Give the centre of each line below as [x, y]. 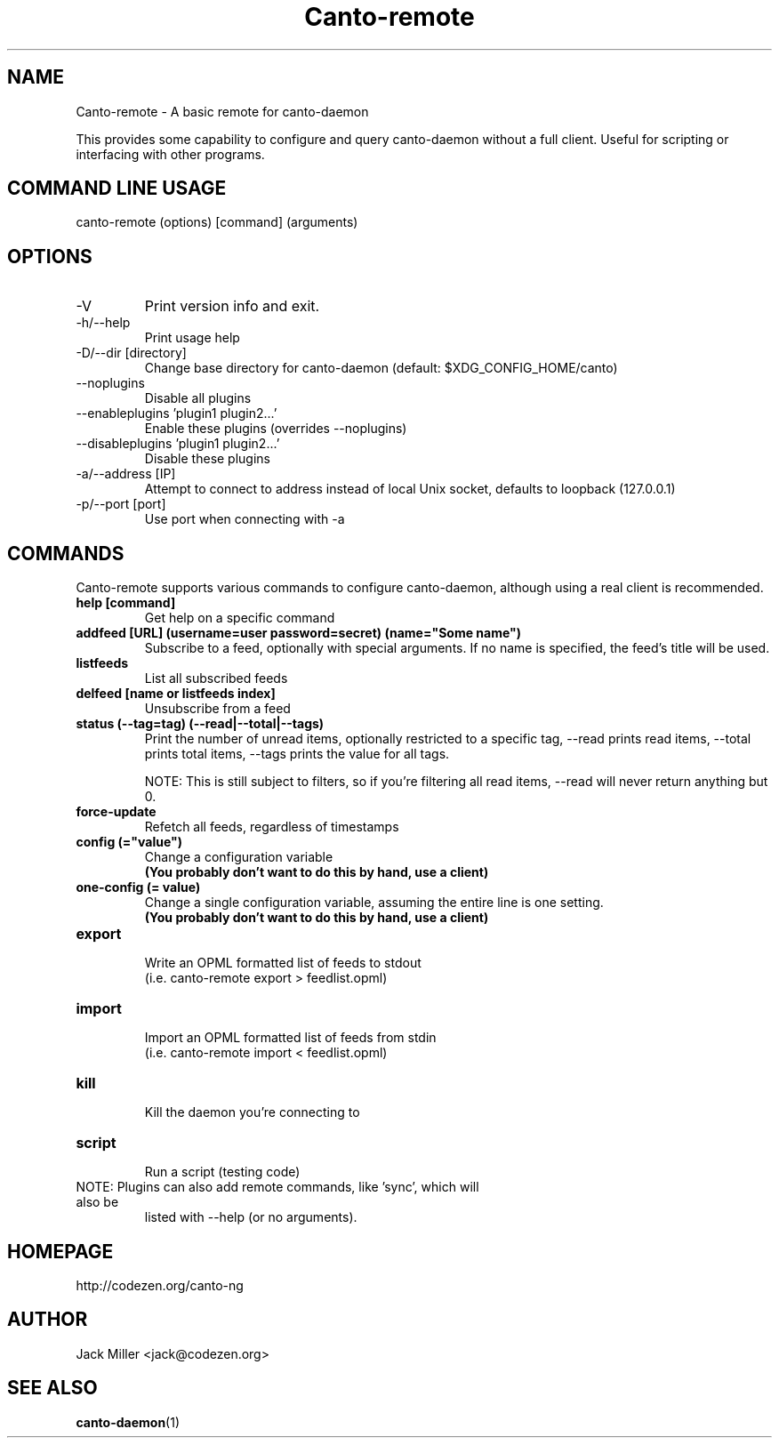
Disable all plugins [198, 398]
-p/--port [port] [121, 504]
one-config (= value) [138, 887]
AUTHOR [48, 1320]
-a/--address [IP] [126, 474]
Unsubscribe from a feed [217, 709]
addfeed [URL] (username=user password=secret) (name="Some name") [299, 633]
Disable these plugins [207, 459]
